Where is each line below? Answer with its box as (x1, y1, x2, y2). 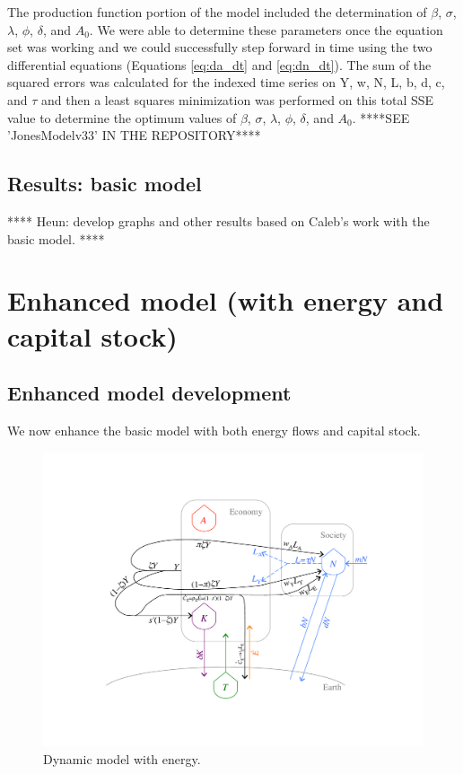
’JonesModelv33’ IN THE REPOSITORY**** (7, 126, 261, 145)
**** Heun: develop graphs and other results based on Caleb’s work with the (7, 211, 430, 230)
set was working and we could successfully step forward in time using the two (7, 38, 432, 57)
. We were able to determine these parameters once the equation (89, 20, 443, 39)
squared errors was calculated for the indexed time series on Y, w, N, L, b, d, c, (7, 73, 445, 92)
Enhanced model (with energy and (7, 282, 444, 319)
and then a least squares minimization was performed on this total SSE (41, 90, 434, 109)
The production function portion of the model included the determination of (7, 3, 427, 21)
